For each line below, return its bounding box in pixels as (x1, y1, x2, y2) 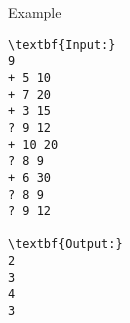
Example (8, 2, 62, 22)
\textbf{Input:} (8, 37, 116, 52)
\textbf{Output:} (8, 237, 123, 252)
